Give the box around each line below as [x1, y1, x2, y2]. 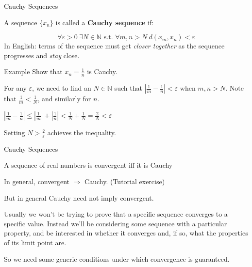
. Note [225, 83, 244, 93]
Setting [4, 127, 25, 138]
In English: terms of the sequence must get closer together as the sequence [4, 41, 225, 51]
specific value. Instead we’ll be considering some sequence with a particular [4, 218, 227, 228]
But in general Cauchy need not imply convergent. [4, 192, 154, 203]
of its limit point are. [4, 237, 67, 248]
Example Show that [4, 66, 63, 77]
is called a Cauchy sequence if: [55, 17, 154, 27]
